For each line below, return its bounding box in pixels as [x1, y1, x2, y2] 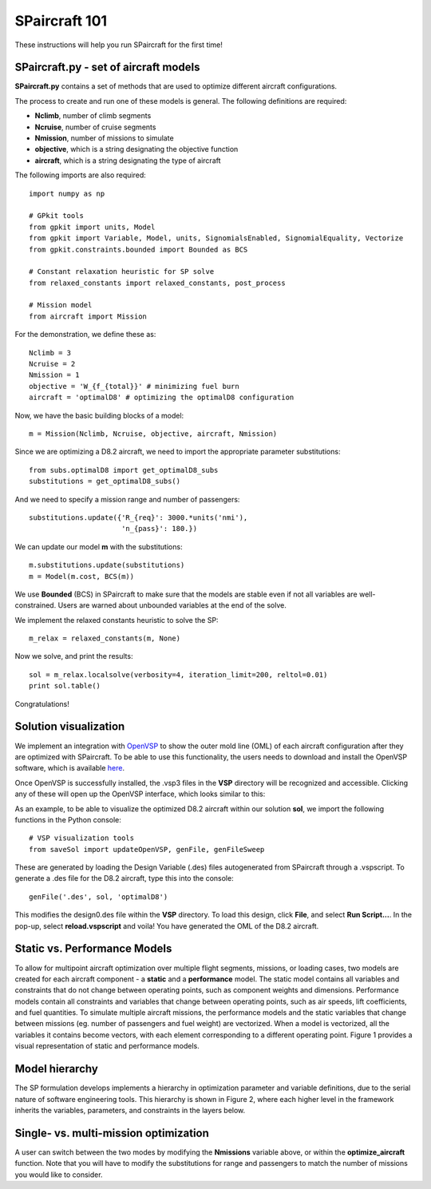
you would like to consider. [14, 1170, 103, 1179]
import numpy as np [29, 188, 105, 198]
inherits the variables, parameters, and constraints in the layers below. [14, 1105, 246, 1115]
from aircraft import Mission [29, 311, 148, 321]
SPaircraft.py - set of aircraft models [14, 61, 200, 74]
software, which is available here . [14, 763, 125, 773]
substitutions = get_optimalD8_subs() [29, 477, 181, 486]
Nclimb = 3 [29, 348, 72, 357]
